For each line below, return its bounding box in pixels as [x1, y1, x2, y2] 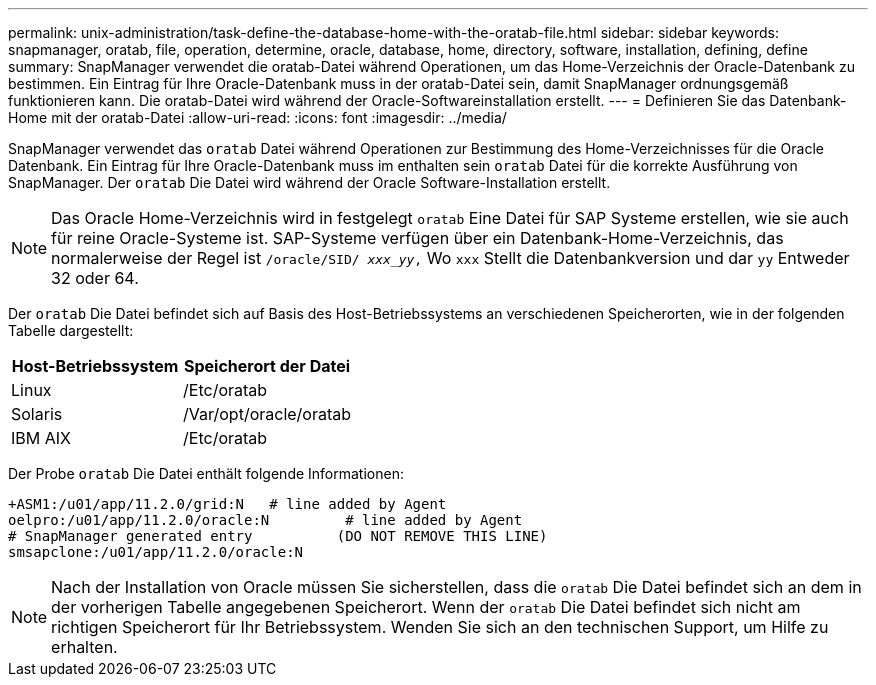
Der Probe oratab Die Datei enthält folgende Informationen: [8, 465, 404, 482]
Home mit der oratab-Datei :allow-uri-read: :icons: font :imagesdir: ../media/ [8, 109, 507, 126]
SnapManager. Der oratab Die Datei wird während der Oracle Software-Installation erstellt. [8, 174, 611, 191]
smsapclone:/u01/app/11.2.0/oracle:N [8, 544, 304, 560]
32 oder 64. [51, 268, 139, 288]
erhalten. [51, 637, 118, 657]
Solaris [11, 404, 63, 424]
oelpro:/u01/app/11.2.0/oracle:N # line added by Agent [8, 512, 523, 528]
